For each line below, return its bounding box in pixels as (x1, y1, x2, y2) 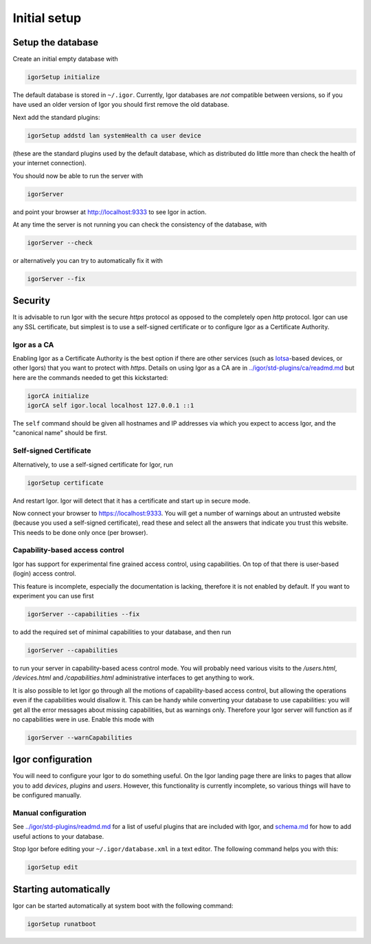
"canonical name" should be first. (12, 429, 108, 437)
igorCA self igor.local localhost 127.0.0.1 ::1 (27, 401, 194, 410)
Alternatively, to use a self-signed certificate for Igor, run (12, 460, 173, 468)
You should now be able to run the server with (12, 171, 144, 180)
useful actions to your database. (12, 832, 104, 840)
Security (12, 295, 51, 306)
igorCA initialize (27, 392, 89, 399)
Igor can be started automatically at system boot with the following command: (12, 901, 234, 910)
